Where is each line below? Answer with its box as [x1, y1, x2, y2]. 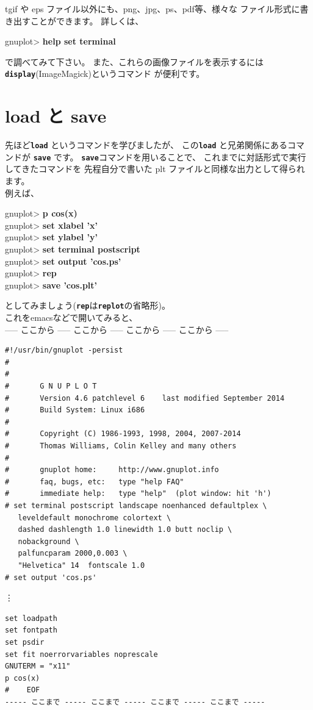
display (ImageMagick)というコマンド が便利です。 [5, 67, 205, 80]
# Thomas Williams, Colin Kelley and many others [5, 442, 237, 450]
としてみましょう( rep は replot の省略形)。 [5, 299, 170, 312]
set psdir [5, 637, 45, 647]
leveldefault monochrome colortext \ [18, 513, 171, 522]
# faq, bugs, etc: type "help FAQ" [5, 477, 184, 486]
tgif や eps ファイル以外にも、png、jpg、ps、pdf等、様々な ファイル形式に [5, 2, 300, 15]
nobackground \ [18, 537, 79, 546]
